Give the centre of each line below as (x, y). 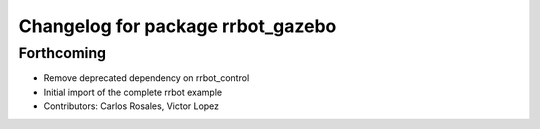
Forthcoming (62, 53)
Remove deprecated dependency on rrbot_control (146, 78)
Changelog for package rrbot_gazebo (177, 26)
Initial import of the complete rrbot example (133, 92)
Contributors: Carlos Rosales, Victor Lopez (131, 106)
